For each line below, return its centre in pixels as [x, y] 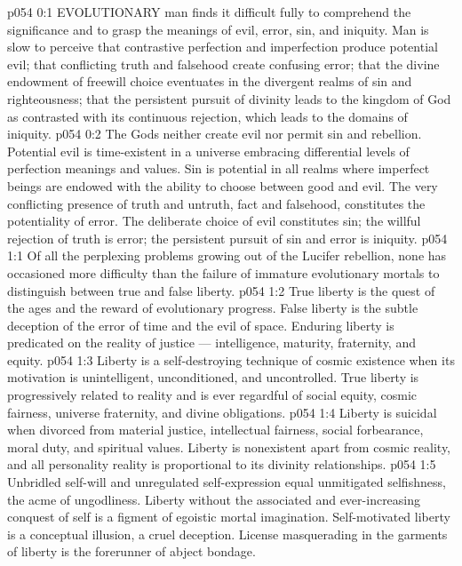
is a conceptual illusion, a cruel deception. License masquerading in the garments [227, 534]
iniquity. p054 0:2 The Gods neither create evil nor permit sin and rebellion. [215, 134]
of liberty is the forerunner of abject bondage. [131, 551]
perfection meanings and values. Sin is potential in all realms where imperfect [219, 168]
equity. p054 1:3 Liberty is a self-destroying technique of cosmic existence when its [231, 359]
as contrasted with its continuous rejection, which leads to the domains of [207, 116]
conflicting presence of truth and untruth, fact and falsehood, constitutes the [216, 203]
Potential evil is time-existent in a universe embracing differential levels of [208, 151]
